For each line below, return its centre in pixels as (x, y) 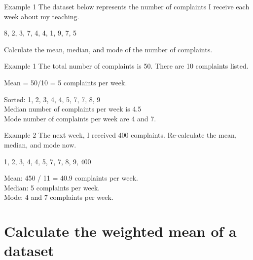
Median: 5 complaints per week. (52, 187)
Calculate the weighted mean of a (120, 231)
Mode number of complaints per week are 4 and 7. (80, 118)
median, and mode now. (40, 144)
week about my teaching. (42, 16)
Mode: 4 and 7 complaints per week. (59, 197)
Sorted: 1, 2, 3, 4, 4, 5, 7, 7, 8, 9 (52, 99)
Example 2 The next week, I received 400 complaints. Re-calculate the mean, (120, 135)
